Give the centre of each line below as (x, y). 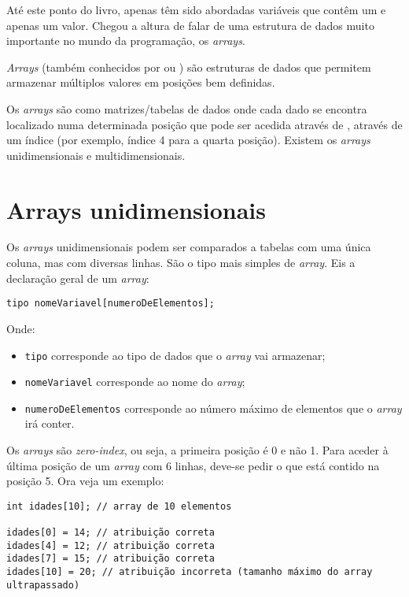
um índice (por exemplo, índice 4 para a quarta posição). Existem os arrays (188, 140)
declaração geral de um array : (78, 278)
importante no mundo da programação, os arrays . (126, 41)
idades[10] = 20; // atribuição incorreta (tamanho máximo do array (190, 572)
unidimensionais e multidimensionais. (96, 155)
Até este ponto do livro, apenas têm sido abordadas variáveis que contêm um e (196, 9)
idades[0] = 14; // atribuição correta (111, 533)
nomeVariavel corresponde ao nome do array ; (135, 382)
